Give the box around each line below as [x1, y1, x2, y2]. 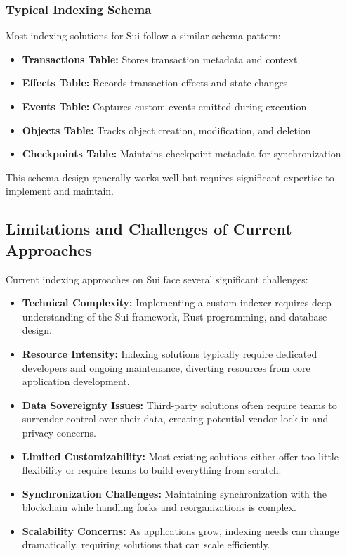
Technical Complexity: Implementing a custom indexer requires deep [22, 295, 332, 310]
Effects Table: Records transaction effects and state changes [22, 75, 288, 90]
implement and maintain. [6, 183, 114, 198]
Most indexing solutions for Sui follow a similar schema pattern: [6, 28, 281, 43]
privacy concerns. [22, 425, 96, 439]
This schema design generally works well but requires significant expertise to [6, 169, 334, 184]
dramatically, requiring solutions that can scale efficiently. [22, 537, 270, 552]
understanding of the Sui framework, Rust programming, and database [22, 309, 327, 323]
